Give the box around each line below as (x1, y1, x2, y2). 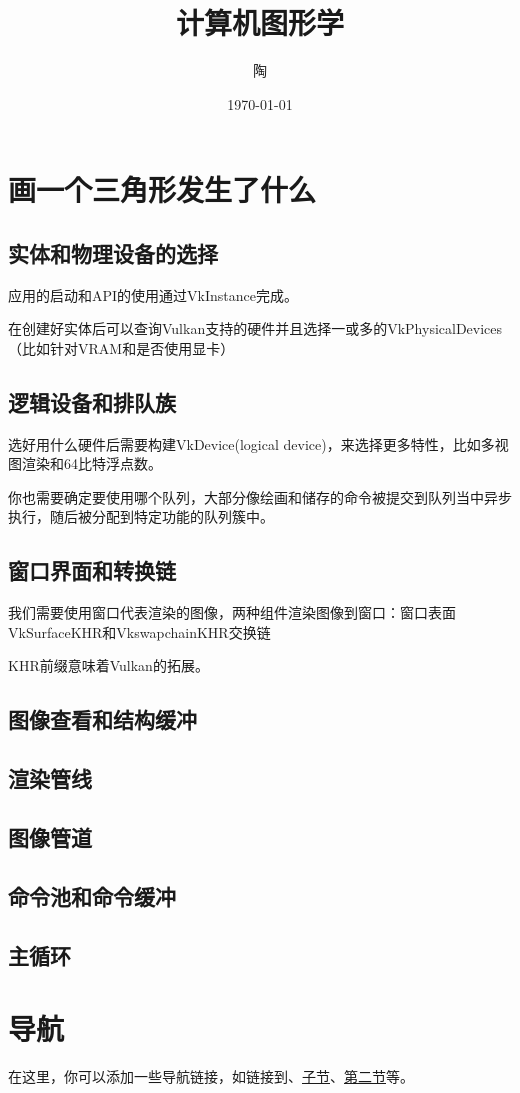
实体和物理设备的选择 (8, 237, 218, 268)
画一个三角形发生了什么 (8, 169, 317, 210)
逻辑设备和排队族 (8, 386, 176, 417)
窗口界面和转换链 (8, 555, 176, 586)
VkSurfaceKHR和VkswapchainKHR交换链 (8, 621, 271, 642)
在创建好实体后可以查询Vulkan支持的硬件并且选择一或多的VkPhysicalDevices (8, 318, 503, 339)
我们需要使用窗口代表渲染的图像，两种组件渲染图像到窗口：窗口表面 (8, 602, 456, 623)
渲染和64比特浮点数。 (21, 453, 162, 474)
